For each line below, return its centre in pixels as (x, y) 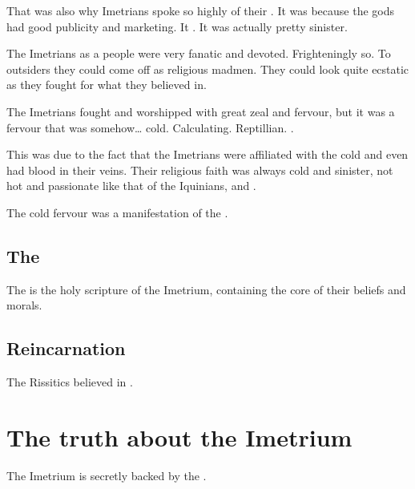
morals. (24, 305)
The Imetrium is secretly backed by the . (107, 475)
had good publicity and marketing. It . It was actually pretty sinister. (177, 26)
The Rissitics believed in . (70, 382)
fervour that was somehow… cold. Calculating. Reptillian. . (150, 127)
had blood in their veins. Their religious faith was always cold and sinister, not (200, 170)
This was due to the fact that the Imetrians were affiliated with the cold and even (207, 154)
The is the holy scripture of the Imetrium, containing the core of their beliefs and (206, 289)
